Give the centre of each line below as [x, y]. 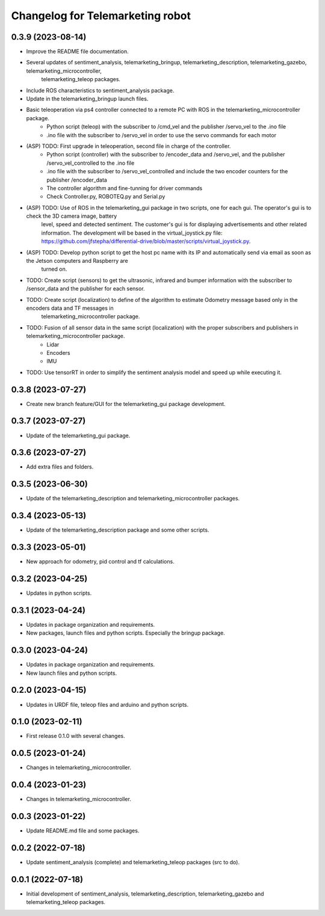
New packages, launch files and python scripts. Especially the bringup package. [125, 633]
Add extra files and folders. [60, 467]
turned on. [54, 269]
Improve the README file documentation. [77, 52]
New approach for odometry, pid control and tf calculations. [100, 562]
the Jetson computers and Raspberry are [77, 261]
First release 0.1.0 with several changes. [76, 736]
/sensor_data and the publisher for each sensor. [85, 289]
